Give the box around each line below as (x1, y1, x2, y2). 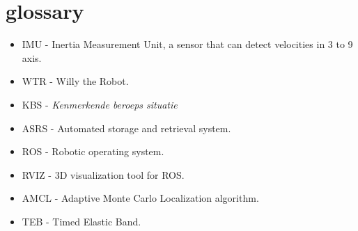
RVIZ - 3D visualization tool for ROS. (22, 167, 185, 182)
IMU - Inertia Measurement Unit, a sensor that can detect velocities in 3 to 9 (22, 37, 353, 51)
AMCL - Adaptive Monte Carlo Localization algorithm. (22, 191, 259, 205)
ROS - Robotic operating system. (22, 144, 164, 159)
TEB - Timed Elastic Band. (22, 214, 141, 228)
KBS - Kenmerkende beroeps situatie (22, 97, 178, 111)
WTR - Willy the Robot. (22, 74, 129, 88)
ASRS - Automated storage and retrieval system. (22, 120, 231, 135)
